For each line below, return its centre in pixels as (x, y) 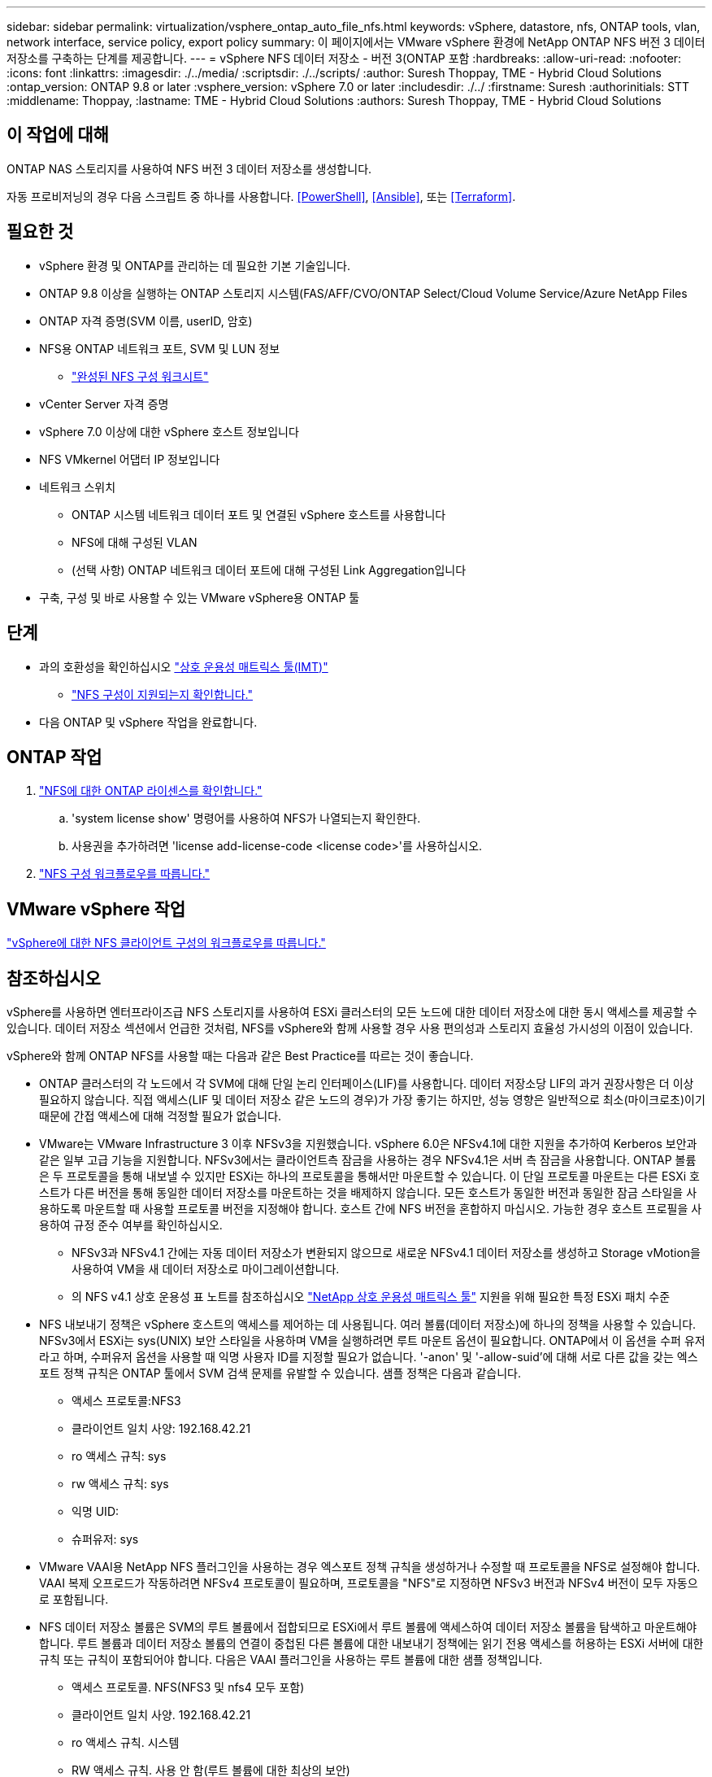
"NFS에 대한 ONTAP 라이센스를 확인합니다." (151, 791)
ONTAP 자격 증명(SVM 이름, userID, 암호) (146, 321)
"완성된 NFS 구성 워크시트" (140, 376)
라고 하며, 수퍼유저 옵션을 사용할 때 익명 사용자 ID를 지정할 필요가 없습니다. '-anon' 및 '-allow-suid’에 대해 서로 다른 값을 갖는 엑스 (369, 1357)
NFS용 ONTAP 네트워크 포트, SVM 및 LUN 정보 (160, 348)
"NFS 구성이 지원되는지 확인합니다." (162, 694)
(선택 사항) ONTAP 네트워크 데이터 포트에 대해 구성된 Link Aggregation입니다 (269, 570)
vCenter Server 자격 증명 (104, 404)
